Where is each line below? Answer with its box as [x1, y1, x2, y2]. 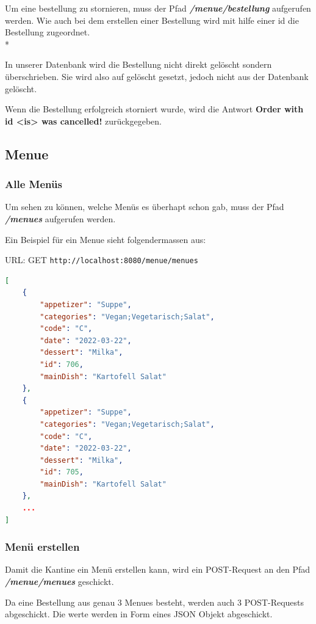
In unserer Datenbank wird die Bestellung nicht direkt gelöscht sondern [5, 58, 272, 71]
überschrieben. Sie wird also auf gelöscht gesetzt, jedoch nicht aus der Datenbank [5, 70, 309, 82]
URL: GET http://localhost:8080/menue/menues [5, 253, 198, 266]
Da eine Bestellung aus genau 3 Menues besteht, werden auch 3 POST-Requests [5, 595, 304, 608]
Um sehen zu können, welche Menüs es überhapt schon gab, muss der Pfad [5, 200, 284, 213]
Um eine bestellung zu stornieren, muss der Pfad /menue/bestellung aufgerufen [5, 2, 311, 14]
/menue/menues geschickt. [5, 575, 114, 588]
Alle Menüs [5, 176, 62, 192]
